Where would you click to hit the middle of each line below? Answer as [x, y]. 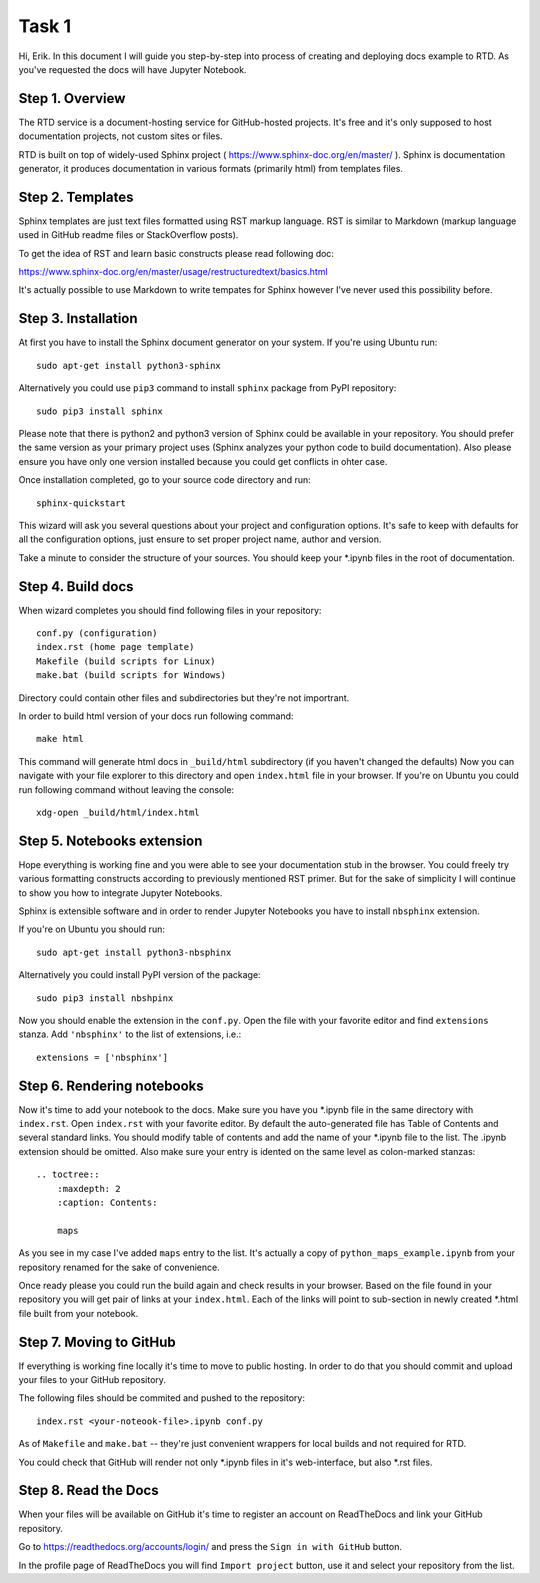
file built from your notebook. [78, 1313]
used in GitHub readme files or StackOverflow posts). [128, 235]
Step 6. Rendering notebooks [111, 1085]
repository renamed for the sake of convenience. [119, 1267]
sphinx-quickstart [81, 503]
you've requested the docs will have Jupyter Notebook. [132, 69]
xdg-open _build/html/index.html [118, 812]
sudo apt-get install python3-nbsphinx [134, 952]
